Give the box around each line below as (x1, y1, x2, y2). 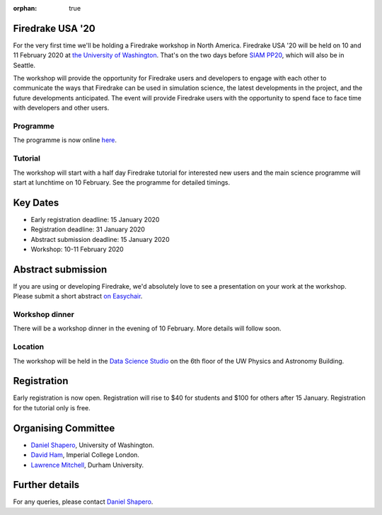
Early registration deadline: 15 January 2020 (30, 215, 160, 224)
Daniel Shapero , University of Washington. (30, 441, 155, 449)
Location (13, 342, 45, 352)
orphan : (13, 4, 37, 12)
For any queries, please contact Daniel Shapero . (13, 497, 154, 506)
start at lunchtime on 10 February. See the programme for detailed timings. (13, 178, 230, 187)
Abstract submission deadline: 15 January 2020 (30, 235, 170, 243)
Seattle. (13, 61, 35, 69)
